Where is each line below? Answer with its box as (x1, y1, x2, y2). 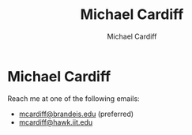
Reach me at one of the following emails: (7, 93, 140, 103)
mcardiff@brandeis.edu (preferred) (18, 109, 134, 118)
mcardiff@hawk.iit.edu (18, 117, 93, 127)
